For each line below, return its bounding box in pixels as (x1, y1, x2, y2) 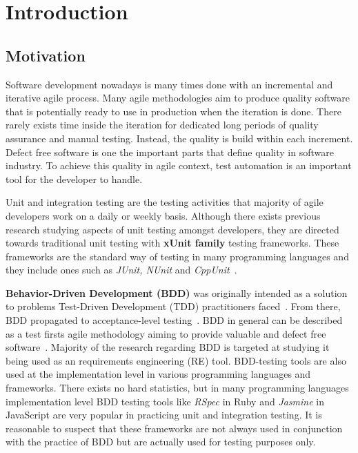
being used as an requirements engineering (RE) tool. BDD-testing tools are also (6, 353, 346, 367)
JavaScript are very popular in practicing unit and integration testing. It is (6, 407, 322, 422)
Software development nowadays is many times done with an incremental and (6, 77, 333, 91)
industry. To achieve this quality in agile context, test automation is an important (6, 158, 352, 173)
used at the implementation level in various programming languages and (6, 367, 311, 381)
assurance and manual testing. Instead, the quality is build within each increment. (6, 131, 353, 145)
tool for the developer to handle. (6, 171, 143, 186)
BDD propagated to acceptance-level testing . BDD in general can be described (6, 313, 343, 327)
